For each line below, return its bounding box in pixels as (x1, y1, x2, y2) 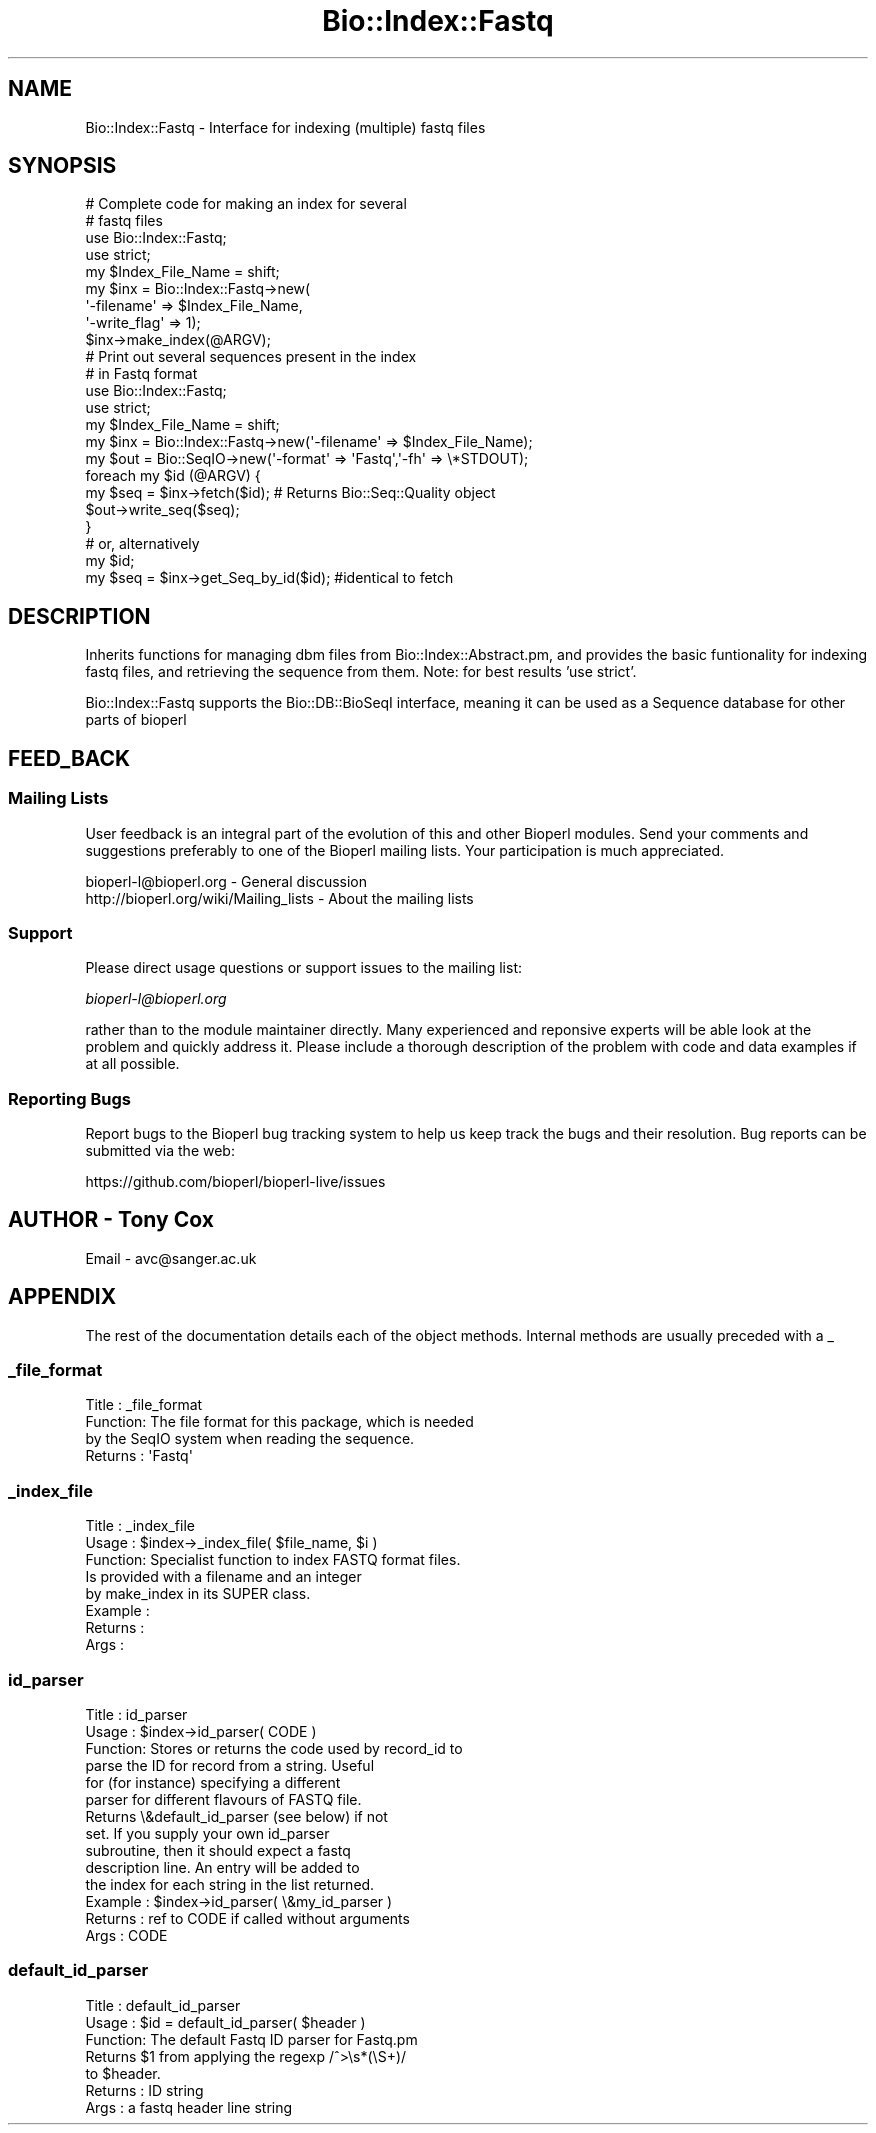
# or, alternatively (85, 535, 200, 553)
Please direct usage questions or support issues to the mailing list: (85, 959, 522, 977)
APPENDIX (8, 1284, 117, 1310)
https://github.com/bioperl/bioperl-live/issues (85, 1173, 386, 1190)
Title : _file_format (85, 1396, 203, 1414)
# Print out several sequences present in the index (85, 348, 417, 366)
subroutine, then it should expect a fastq (85, 1841, 351, 1859)
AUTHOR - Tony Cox (8, 1207, 214, 1233)
